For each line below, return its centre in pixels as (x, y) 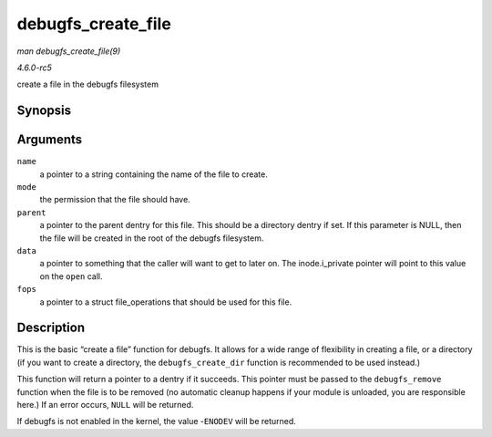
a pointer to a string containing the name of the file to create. (154, 174)
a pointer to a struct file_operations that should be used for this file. (166, 302)
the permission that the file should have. (115, 200)
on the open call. (72, 276)
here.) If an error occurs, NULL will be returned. (105, 405)
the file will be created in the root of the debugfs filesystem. (152, 238)
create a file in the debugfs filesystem (88, 84)
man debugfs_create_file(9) (69, 51)
